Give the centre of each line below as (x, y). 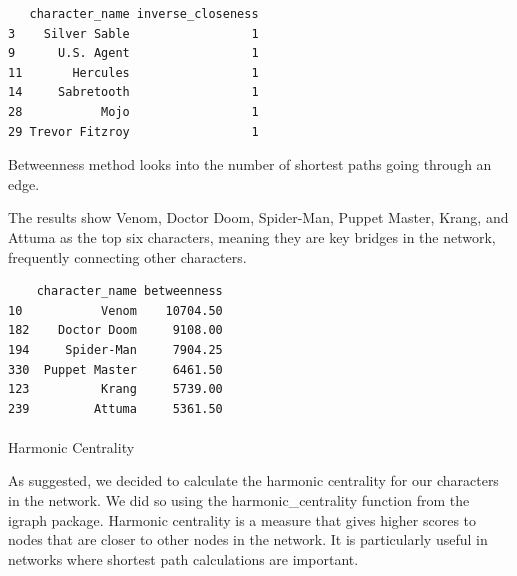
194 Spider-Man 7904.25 (115, 349)
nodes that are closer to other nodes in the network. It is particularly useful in (248, 539)
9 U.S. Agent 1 (133, 53)
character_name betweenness (129, 291)
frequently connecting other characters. (127, 256)
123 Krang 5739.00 (115, 389)
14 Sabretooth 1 (133, 92)
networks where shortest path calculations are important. (183, 558)
